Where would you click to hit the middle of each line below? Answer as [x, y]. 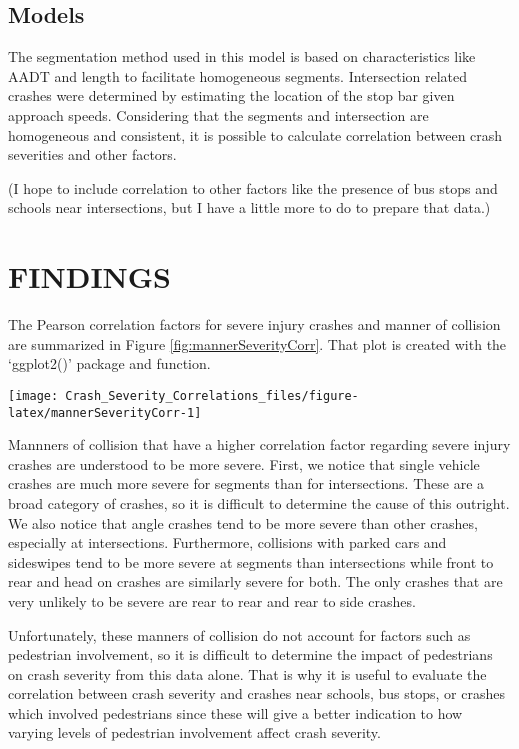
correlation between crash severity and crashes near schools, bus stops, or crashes [256, 693]
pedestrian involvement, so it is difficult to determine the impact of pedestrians [250, 654]
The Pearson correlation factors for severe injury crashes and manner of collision [254, 324]
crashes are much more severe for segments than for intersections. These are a [246, 483]
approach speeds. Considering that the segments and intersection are [218, 114]
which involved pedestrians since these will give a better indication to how [235, 712]
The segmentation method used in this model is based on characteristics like [242, 56]
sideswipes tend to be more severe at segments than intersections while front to [251, 561]
